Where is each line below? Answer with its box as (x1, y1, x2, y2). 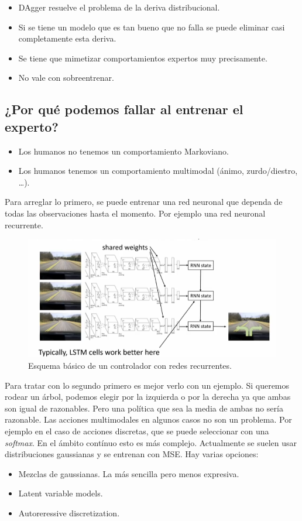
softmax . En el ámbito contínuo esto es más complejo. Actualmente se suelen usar (5, 436, 297, 448)
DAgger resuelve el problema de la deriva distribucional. (18, 1, 220, 13)
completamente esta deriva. (18, 32, 116, 44)
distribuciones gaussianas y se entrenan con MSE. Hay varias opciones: (5, 448, 259, 460)
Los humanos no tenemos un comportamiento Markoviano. (18, 145, 229, 157)
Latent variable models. (18, 487, 103, 499)
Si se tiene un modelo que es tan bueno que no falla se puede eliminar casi (18, 20, 285, 33)
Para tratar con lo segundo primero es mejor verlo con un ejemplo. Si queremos (5, 379, 290, 391)
